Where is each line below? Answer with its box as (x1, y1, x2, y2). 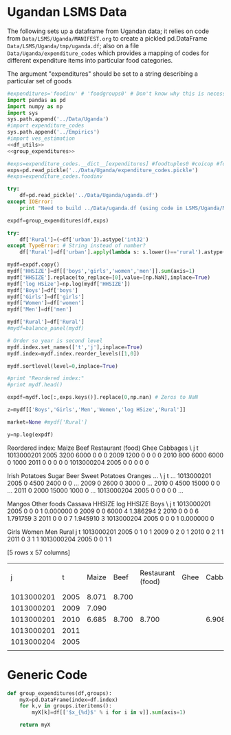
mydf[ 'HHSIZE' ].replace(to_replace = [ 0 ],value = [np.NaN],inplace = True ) (7, 273, 211, 281)
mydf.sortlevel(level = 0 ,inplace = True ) (7, 362, 118, 369)
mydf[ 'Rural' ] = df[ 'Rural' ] (7, 318, 85, 326)
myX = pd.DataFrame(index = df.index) (19, 696, 118, 703)
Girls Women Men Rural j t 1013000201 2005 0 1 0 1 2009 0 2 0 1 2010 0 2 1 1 (7, 528, 224, 536)
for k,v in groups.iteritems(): (19, 703, 112, 710)
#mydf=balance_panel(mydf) (7, 325, 85, 332)
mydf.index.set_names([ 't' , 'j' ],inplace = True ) (7, 344, 143, 351)
